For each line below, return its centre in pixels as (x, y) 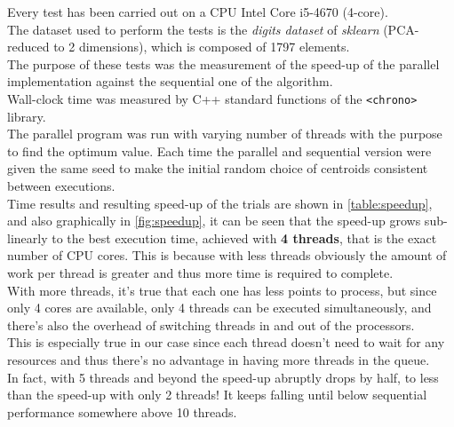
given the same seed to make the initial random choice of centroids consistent (218, 168)
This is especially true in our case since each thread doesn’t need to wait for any (226, 342)
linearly (28, 237)
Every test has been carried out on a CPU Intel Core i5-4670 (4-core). (198, 12)
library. (27, 116)
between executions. (61, 186)
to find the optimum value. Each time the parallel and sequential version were (219, 150)
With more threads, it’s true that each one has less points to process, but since (222, 290)
